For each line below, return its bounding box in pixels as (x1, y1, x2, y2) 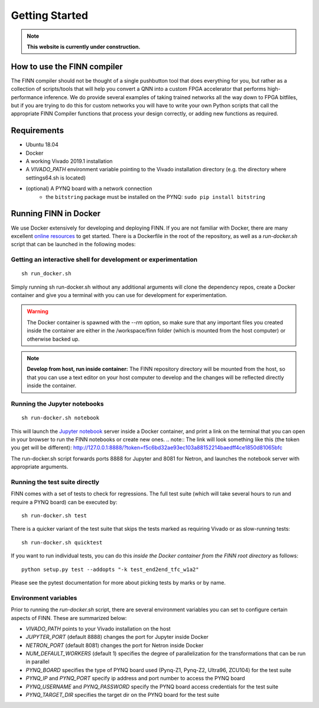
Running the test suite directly (11, 478, 100, 486)
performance (11, 93, 43, 100)
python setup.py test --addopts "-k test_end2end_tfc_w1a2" (21, 566, 199, 573)
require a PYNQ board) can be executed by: (11, 498, 118, 505)
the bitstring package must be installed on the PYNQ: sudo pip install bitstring (45, 193, 266, 200)
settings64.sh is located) (25, 174, 86, 181)
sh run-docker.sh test (21, 513, 87, 519)
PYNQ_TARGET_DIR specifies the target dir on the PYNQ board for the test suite (25, 691, 220, 699)
